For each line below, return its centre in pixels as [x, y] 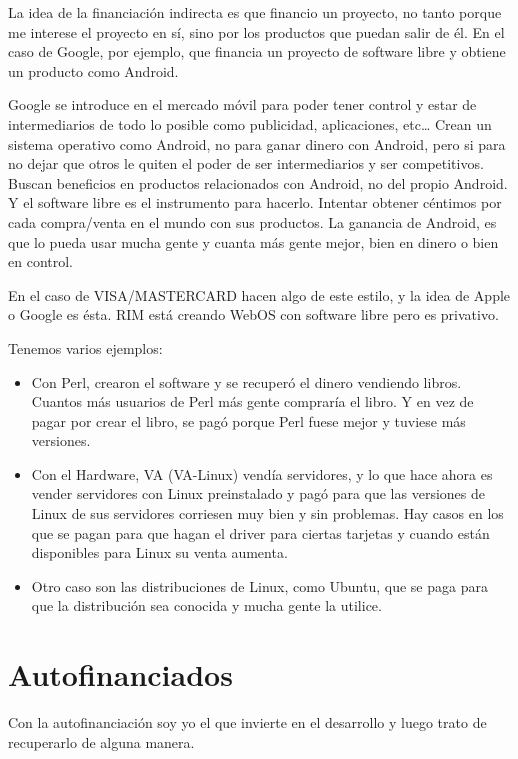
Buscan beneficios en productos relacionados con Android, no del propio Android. [258, 182]
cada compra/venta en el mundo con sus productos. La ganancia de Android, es [252, 221]
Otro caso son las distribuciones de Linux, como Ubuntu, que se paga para [259, 585]
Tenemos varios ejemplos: [85, 347]
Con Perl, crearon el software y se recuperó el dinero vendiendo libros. [246, 381]
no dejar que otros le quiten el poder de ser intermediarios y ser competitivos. [246, 163]
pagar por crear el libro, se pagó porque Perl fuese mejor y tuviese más [248, 420]
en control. [40, 261]
